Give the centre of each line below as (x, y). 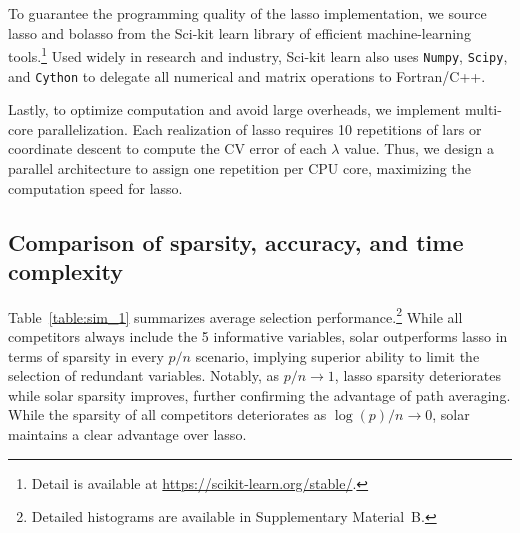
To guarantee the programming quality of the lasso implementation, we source (247, 13)
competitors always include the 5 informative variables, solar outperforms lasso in (258, 335)
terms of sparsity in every (86, 355)
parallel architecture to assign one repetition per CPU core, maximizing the (239, 167)
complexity (66, 270)
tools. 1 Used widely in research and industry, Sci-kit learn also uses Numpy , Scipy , (258, 54)
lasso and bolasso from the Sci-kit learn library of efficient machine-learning (239, 32)
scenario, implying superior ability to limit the (337, 355)
